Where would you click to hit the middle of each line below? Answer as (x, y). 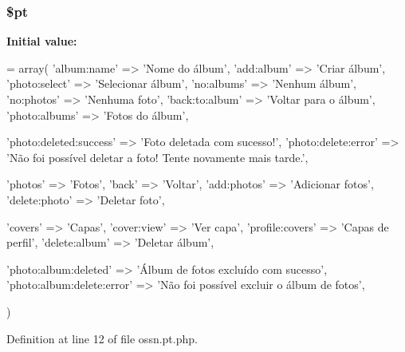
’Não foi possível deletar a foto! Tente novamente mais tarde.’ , (157, 157)
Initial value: (42, 41)
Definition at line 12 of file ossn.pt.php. (102, 338)
